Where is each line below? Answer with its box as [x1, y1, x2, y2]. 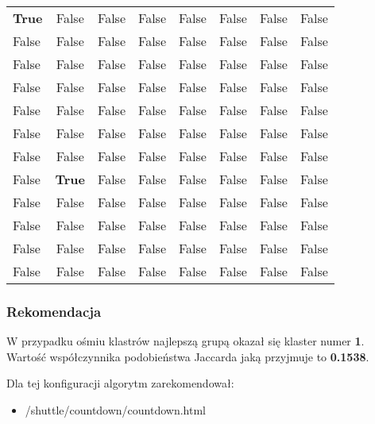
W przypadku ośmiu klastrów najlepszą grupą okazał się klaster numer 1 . [6, 333, 365, 349]
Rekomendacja [6, 301, 102, 321]
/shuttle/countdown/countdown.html [25, 402, 207, 418]
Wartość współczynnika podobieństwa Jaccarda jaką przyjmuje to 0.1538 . [6, 348, 369, 364]
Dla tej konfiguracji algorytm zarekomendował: [6, 375, 234, 391]
